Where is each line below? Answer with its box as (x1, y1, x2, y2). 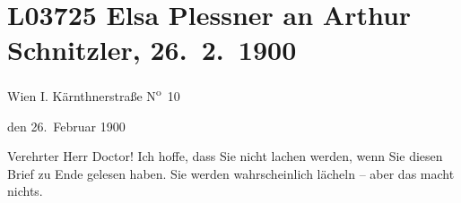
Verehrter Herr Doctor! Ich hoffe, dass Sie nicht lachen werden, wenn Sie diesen (7, 147, 443, 165)
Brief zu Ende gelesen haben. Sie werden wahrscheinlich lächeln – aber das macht (7, 164, 455, 182)
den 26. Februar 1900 (7, 116, 126, 135)
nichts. (7, 182, 43, 200)
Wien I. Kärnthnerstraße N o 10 (7, 84, 180, 105)
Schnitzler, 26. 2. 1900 (7, 31, 297, 68)
